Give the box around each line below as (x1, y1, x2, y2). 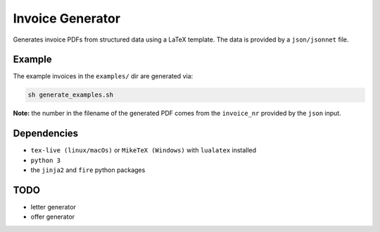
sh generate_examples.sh (27, 91, 114, 99)
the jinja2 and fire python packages (30, 166, 146, 174)
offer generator (30, 212, 75, 221)
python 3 (30, 156, 61, 164)
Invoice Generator (13, 11, 121, 26)
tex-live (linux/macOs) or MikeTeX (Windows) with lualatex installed (30, 146, 257, 154)
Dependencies (13, 128, 79, 140)
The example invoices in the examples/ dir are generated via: (13, 72, 194, 80)
